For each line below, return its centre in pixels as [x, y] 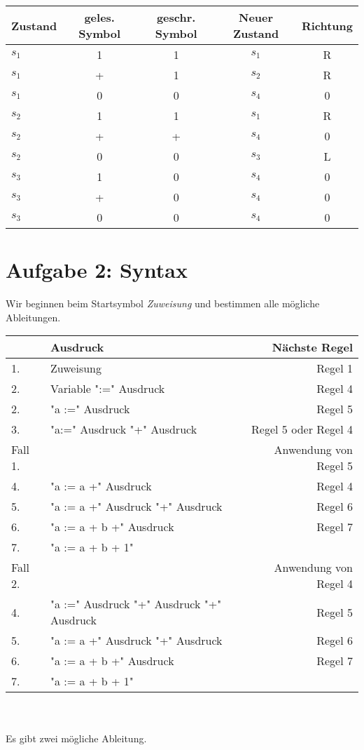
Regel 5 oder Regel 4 [302, 429]
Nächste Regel [312, 347]
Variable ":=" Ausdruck [108, 389]
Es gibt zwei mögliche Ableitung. [76, 738]
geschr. [176, 17]
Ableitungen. [33, 317]
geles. [99, 17]
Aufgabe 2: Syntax [97, 270]
